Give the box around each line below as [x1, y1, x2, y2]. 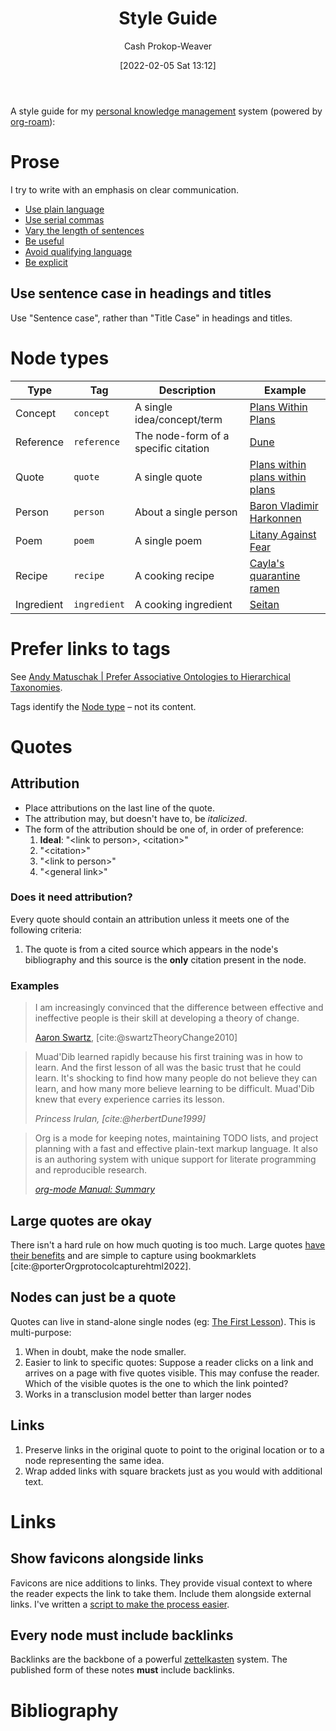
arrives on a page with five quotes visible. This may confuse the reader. [24, 1367, 320, 1379]
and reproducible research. [34, 1164, 148, 1176]
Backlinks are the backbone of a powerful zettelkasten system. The [10, 1653, 288, 1666]
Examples [10, 978, 60, 992]
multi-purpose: [10, 1326, 72, 1338]
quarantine [249, 568, 301, 582]
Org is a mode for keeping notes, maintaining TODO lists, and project [34, 1132, 319, 1144]
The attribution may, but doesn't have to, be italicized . [24, 812, 248, 824]
